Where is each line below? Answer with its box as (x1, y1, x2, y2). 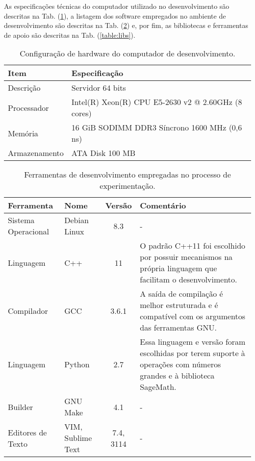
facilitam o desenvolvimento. (140, 274, 237, 285)
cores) (71, 107, 92, 119)
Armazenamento (8, 147, 64, 159)
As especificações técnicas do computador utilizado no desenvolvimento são (4, 1, 229, 11)
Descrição (8, 82, 41, 94)
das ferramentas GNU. (140, 322, 217, 333)
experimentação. (100, 180, 155, 192)
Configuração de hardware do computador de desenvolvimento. (20, 48, 235, 59)
